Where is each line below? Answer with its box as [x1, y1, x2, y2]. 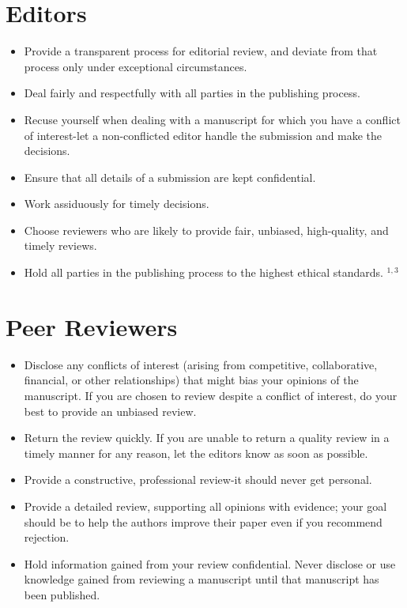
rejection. [24, 529, 70, 546]
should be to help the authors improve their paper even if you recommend [24, 513, 383, 530]
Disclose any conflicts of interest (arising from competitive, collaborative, [24, 356, 378, 372]
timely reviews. [24, 237, 97, 254]
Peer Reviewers [6, 310, 178, 342]
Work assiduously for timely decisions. [24, 195, 209, 212]
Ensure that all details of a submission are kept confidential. [24, 168, 316, 185]
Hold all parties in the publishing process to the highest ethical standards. [24, 264, 383, 281]
